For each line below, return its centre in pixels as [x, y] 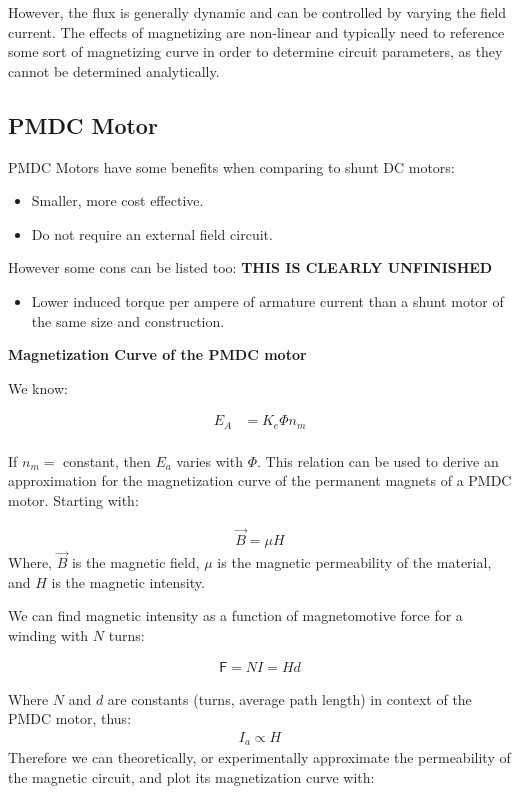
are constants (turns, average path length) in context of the [289, 698]
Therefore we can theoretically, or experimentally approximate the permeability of [259, 757]
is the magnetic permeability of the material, [354, 562]
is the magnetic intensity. [128, 581]
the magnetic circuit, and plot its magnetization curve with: [191, 776]
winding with [48, 634]
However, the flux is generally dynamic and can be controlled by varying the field [257, 12]
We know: [38, 387]
